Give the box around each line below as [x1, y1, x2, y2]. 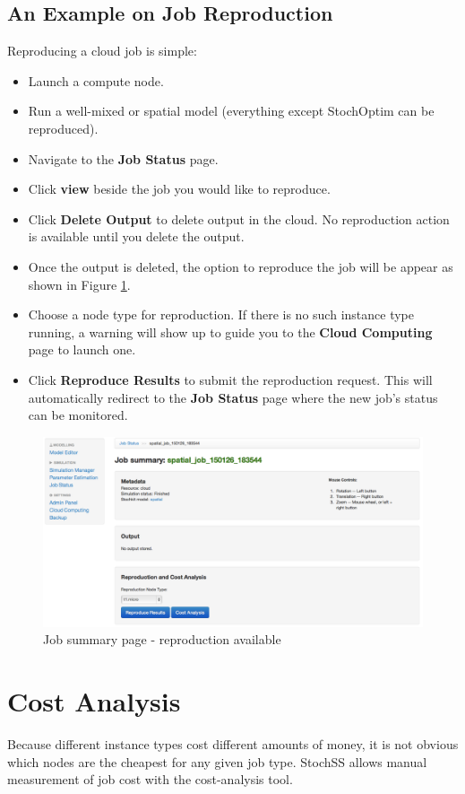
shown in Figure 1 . [28, 275, 131, 293]
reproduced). [28, 118, 99, 137]
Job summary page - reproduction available [43, 630, 281, 649]
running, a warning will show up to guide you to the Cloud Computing [28, 322, 433, 341]
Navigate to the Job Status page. [28, 149, 219, 168]
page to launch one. [28, 340, 136, 359]
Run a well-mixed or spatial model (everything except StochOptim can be [28, 101, 435, 120]
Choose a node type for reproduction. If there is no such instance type [28, 305, 414, 324]
